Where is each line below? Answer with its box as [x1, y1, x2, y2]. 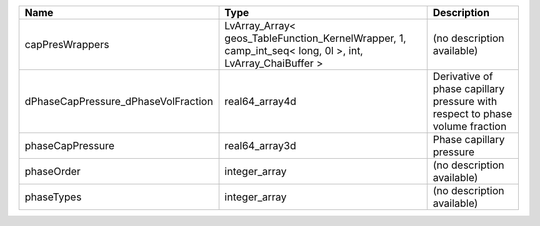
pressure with [432, 95, 498, 108]
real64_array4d [224, 95, 297, 108]
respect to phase [432, 107, 513, 120]
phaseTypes [24, 190, 82, 204]
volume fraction [432, 120, 507, 133]
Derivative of [432, 70, 494, 83]
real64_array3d [224, 139, 297, 152]
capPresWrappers [24, 38, 110, 51]
